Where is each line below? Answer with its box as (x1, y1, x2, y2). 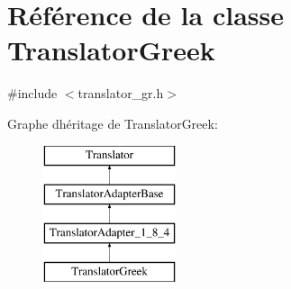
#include (7, 84, 58, 103)
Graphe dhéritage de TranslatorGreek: (7, 113, 218, 132)
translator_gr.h (77, 84, 164, 103)
